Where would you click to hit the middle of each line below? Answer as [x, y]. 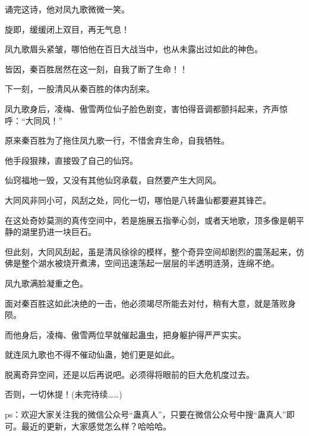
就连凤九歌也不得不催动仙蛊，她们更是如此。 [92, 354]
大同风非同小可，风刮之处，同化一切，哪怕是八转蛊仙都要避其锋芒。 [138, 200]
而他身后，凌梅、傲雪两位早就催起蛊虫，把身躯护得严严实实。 [125, 334]
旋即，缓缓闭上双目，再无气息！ [67, 29]
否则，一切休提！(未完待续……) [64, 394]
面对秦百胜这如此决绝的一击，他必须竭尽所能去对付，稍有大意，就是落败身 [150, 303]
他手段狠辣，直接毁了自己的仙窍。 [71, 160]
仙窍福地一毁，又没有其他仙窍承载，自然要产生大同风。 [113, 180]
